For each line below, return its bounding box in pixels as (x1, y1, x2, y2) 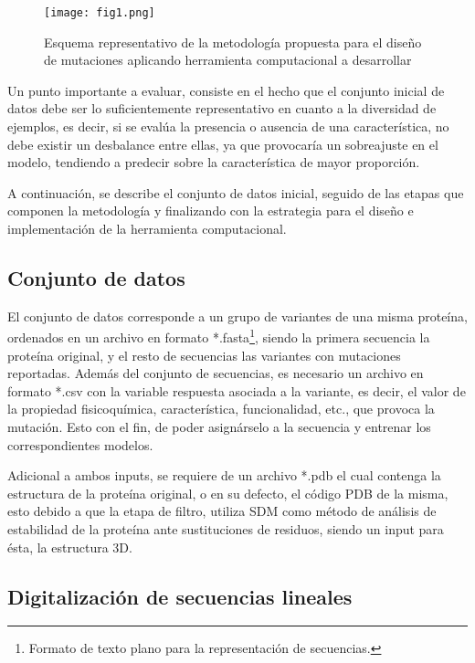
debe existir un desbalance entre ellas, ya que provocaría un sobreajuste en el (7, 134, 438, 153)
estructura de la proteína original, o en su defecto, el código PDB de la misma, (7, 483, 449, 502)
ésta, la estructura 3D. (7, 537, 132, 556)
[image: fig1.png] (44, 6, 155, 19)
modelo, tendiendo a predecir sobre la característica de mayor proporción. (7, 153, 420, 172)
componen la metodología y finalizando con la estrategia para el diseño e (7, 201, 414, 220)
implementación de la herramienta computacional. (7, 219, 287, 237)
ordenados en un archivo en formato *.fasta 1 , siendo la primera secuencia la (7, 325, 430, 347)
